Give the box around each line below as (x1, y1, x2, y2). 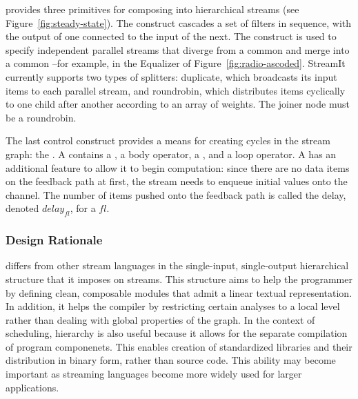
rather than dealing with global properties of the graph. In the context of (6, 312, 315, 327)
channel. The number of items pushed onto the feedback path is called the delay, (6, 187, 346, 202)
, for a (70, 201, 96, 215)
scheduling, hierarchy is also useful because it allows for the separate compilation (6, 326, 348, 340)
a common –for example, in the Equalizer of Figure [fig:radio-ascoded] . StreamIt (6, 56, 346, 70)
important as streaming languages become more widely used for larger (6, 367, 302, 381)
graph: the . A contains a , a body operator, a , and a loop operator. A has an (6, 146, 337, 161)
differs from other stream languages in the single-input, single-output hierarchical (6, 258, 349, 273)
